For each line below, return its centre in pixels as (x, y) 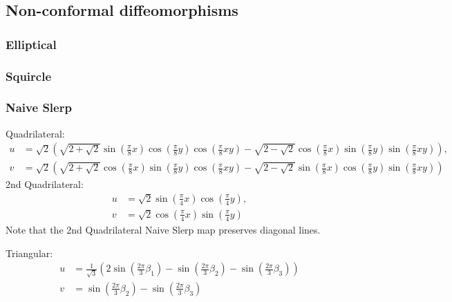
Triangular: (29, 253)
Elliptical (31, 44)
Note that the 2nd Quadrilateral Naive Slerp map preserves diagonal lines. (163, 229)
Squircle (29, 76)
